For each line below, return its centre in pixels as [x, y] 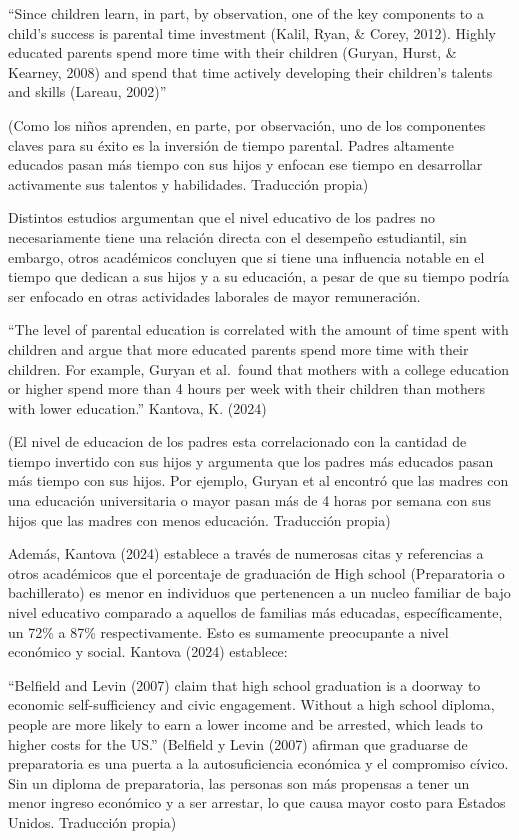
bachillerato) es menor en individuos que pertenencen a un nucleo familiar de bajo [259, 592]
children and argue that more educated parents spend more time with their [238, 348]
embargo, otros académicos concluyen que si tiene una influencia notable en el [246, 256]
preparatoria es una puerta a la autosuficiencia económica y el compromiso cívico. [258, 763]
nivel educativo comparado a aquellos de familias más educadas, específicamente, [255, 612]
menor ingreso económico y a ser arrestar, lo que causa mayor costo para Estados [257, 802]
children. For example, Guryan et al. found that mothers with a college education [259, 368]
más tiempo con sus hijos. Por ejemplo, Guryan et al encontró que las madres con [258, 480]
